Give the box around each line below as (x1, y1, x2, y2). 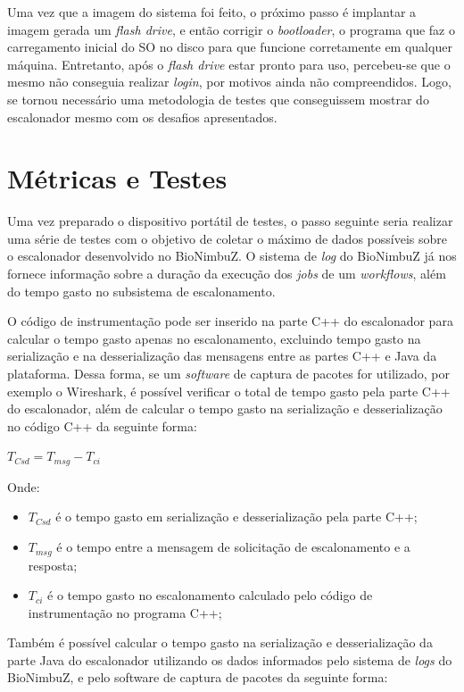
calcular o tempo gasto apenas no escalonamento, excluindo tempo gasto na (7, 329, 421, 347)
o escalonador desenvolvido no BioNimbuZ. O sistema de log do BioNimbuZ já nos (7, 246, 457, 265)
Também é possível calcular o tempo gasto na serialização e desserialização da (7, 633, 433, 652)
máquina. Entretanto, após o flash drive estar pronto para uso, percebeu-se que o (7, 54, 451, 73)
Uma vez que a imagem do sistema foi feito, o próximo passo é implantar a (7, 3, 417, 21)
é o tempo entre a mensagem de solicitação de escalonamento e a (56, 538, 410, 556)
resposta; (28, 555, 78, 574)
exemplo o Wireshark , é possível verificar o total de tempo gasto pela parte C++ (7, 381, 451, 400)
